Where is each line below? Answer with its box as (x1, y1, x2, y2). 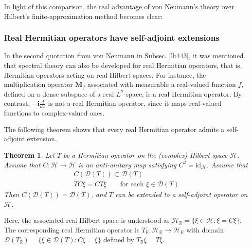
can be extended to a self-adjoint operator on (115, 189, 248, 199)
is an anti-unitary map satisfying (78, 159, 177, 169)
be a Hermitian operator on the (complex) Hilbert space (63, 149, 228, 160)
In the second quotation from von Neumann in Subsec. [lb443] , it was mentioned (4, 50, 244, 61)
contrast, (4, 98, 30, 108)
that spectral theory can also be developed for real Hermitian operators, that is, (4, 60, 242, 70)
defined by (103, 234, 134, 244)
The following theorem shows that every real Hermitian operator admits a (4, 124, 225, 134)
